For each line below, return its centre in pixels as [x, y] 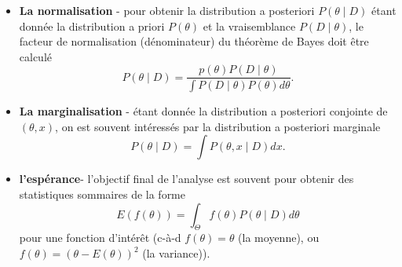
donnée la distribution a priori [92, 26]
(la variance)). [176, 253]
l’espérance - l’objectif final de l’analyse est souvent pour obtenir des [186, 179]
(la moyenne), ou [279, 238]
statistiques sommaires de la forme [102, 194]
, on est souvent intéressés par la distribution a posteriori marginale [218, 126]
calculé [36, 56]
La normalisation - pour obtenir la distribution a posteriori [167, 10]
